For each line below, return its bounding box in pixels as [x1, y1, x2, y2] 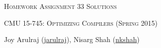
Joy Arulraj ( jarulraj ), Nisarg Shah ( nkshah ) [4, 34, 140, 45]
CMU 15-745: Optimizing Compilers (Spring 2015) [4, 17, 158, 28]
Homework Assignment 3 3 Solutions [4, 1, 117, 11]
